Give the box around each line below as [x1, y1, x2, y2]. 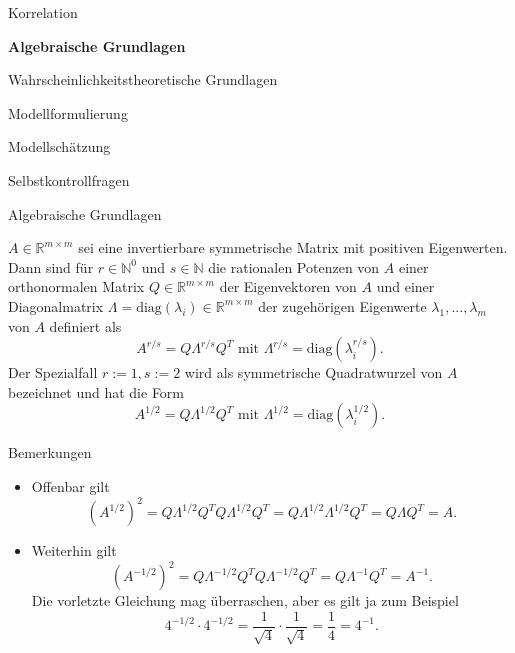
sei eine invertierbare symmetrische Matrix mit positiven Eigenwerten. [78, 237, 508, 258]
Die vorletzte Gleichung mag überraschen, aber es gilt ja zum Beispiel [31, 590, 459, 611]
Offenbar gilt [31, 475, 110, 496]
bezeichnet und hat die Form [8, 381, 185, 402]
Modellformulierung [8, 102, 128, 123]
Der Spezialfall [8, 362, 98, 383]
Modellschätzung [8, 136, 111, 157]
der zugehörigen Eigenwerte [258, 295, 427, 316]
